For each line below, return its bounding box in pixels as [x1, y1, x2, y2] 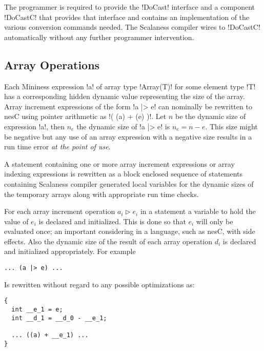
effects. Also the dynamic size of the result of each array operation [4, 236, 213, 246]
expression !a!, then [4, 121, 65, 131]
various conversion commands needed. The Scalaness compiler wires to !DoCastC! [4, 22, 260, 32]
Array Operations [4, 56, 100, 72]
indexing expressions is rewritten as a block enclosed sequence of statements [4, 168, 243, 179]
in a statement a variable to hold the [140, 206, 256, 217]
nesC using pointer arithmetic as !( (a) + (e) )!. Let [4, 111, 167, 122]
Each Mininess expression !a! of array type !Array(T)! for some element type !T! [4, 81, 256, 91]
